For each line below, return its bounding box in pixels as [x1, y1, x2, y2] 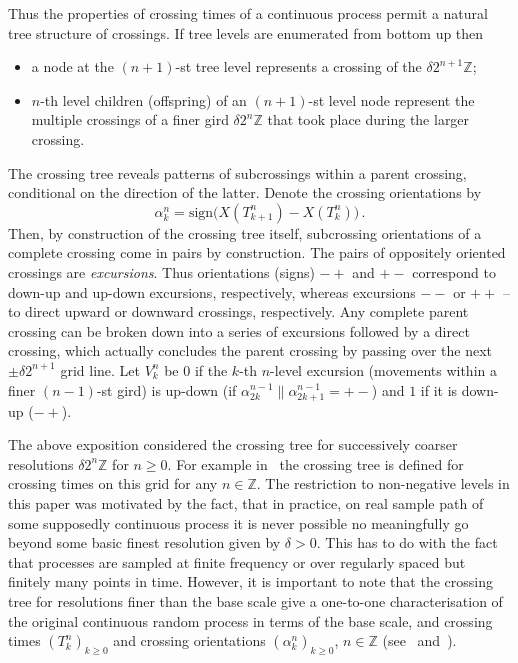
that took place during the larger [267, 109, 470, 130]
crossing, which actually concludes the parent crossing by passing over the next [8, 340, 493, 361]
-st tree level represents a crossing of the [175, 56, 422, 77]
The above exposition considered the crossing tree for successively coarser [8, 434, 458, 455]
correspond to [412, 261, 496, 282]
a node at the [31, 56, 114, 77]
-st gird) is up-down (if [96, 379, 237, 400]
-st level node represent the [308, 89, 475, 110]
